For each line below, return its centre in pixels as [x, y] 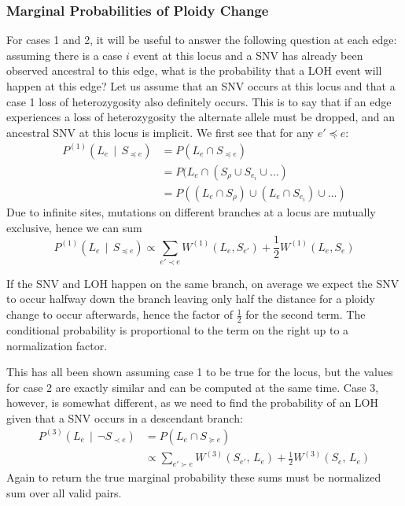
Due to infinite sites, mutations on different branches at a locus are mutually [191, 211]
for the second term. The [306, 314]
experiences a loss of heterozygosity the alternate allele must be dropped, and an [201, 117]
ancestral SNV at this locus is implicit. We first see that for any [160, 132]
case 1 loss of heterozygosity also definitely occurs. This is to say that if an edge [199, 101]
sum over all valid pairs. [64, 492]
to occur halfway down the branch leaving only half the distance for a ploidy [191, 299]
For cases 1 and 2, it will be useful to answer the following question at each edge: [202, 40]
